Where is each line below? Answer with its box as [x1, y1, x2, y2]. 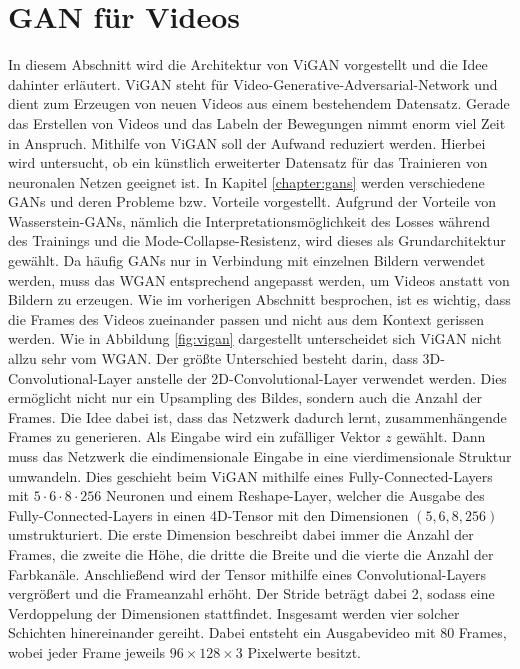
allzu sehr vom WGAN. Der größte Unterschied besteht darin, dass [8, 348, 418, 369]
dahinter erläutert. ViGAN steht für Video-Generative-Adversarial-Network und [8, 73, 498, 94]
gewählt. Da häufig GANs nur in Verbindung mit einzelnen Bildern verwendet [8, 250, 486, 271]
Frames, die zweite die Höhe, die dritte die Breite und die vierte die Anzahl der [8, 543, 494, 564]
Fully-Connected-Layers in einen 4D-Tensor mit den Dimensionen [8, 504, 409, 525]
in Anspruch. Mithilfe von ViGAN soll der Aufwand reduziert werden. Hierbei [8, 132, 486, 153]
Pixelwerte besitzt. [247, 641, 361, 662]
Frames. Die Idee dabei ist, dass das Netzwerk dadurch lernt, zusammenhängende [8, 406, 507, 427]
